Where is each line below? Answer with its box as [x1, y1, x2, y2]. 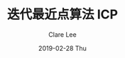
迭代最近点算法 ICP [6, 6, 119, 23]
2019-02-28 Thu [38, 44, 87, 52]
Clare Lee [48, 30, 77, 39]
